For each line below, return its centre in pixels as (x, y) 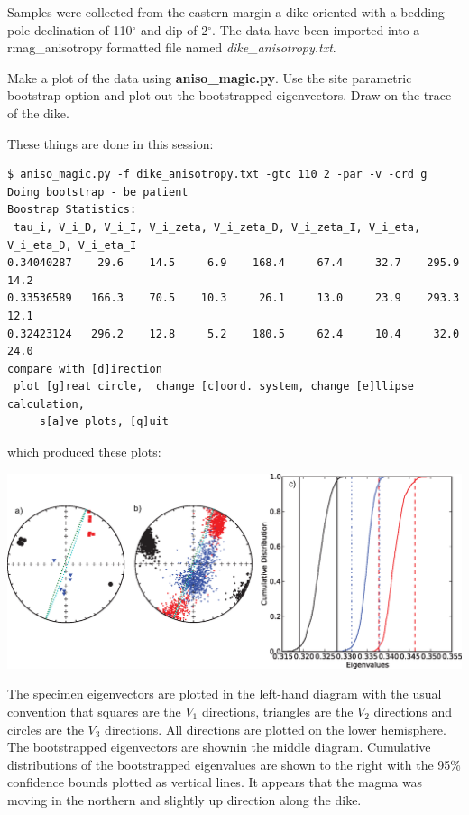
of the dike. (38, 112)
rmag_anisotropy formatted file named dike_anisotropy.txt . (172, 47)
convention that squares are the (94, 711)
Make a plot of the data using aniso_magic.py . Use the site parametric (210, 77)
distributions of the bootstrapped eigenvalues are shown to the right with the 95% (234, 764)
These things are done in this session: (110, 143)
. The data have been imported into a (316, 29)
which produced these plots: (84, 452)
